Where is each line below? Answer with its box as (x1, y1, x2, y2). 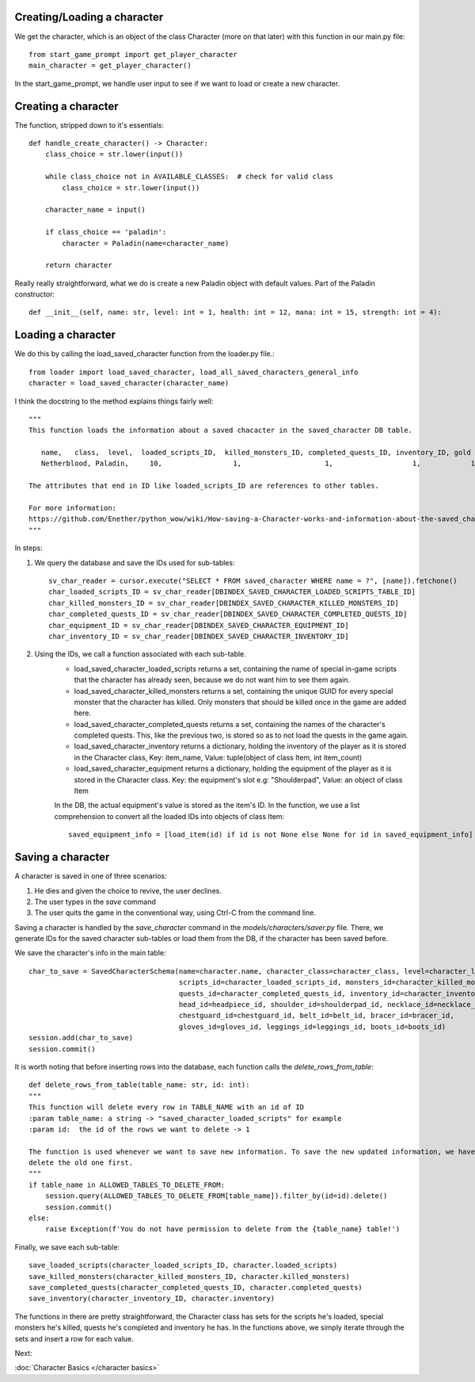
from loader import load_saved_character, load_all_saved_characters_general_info (28, 367, 359, 377)
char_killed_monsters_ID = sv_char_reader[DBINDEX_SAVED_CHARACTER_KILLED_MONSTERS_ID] (48, 599, 400, 607)
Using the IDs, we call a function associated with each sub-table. (34, 649, 247, 659)
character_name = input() (44, 205, 146, 214)
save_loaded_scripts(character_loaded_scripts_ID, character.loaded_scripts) (28, 1261, 338, 1270)
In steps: (14, 543, 43, 553)
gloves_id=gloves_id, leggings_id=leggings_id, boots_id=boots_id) (178, 1022, 446, 1031)
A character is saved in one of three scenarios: (14, 871, 168, 881)
